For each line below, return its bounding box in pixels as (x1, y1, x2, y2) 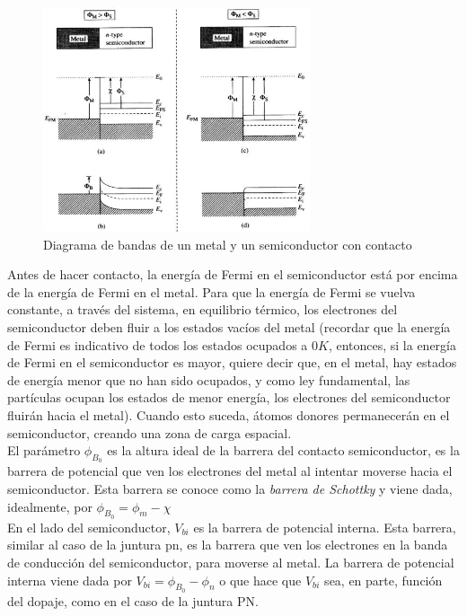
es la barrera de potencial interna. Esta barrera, (193, 517, 456, 536)
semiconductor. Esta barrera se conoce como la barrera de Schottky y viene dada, (7, 480, 453, 498)
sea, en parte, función (324, 570, 443, 589)
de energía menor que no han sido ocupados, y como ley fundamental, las (7, 370, 410, 389)
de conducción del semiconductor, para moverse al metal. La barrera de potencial (7, 553, 454, 572)
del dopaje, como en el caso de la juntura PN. (7, 591, 259, 610)
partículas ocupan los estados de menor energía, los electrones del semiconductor (7, 388, 451, 407)
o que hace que (219, 570, 302, 589)
